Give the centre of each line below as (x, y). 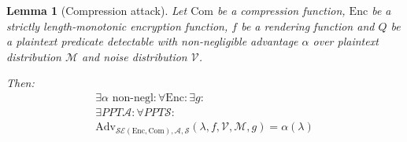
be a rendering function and (308, 25)
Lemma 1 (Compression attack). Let (97, 10)
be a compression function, (281, 10)
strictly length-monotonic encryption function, (117, 25)
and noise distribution (135, 56)
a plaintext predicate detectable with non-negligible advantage (152, 41)
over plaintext (346, 41)
